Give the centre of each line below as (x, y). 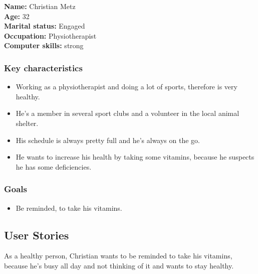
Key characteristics (43, 67)
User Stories (37, 235)
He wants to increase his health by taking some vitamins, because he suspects (135, 157)
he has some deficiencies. (54, 166)
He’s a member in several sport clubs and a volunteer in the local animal (127, 113)
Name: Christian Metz (40, 6)
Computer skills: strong (44, 45)
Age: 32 (17, 16)
